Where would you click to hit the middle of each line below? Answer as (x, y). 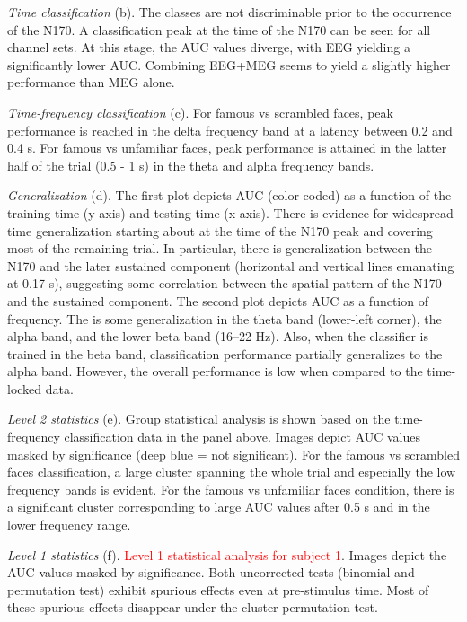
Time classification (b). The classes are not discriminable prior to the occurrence (229, 12)
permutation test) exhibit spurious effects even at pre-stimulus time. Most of (218, 589)
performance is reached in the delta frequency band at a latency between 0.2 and (230, 130)
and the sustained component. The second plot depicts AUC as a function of (218, 300)
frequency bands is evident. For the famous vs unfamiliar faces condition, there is (231, 489)
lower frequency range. (69, 525)
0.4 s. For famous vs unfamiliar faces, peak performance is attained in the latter (227, 148)
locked (25, 388)
